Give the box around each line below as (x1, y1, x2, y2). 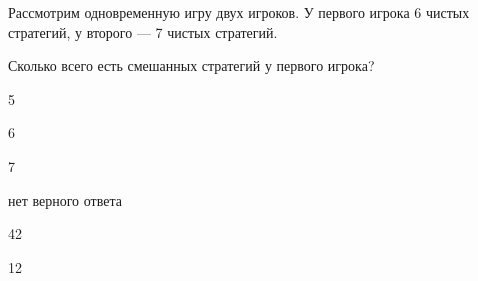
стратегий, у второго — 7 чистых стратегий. (8, 21, 278, 42)
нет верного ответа (8, 189, 122, 210)
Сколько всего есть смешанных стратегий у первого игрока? (8, 55, 375, 76)
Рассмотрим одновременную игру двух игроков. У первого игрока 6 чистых (8, 2, 470, 22)
